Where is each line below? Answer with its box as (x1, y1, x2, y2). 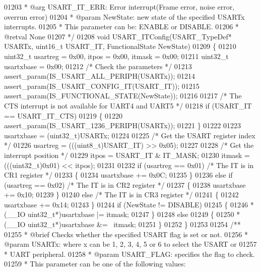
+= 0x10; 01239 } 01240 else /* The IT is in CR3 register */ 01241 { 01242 (4, 189, 239, 200)
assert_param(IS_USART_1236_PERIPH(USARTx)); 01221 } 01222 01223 (4, 120, 241, 131)
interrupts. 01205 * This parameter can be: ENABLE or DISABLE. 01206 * (4, 21, 239, 32)
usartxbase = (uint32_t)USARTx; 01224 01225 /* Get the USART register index (4, 130, 255, 140)
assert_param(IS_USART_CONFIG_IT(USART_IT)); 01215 (4, 80, 200, 91)
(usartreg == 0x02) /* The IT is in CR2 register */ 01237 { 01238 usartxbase (4, 179, 246, 190)
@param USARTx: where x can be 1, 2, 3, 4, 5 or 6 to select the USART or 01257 (4, 239, 257, 249)
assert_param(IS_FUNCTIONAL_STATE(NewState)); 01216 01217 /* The (4, 90, 242, 101)
